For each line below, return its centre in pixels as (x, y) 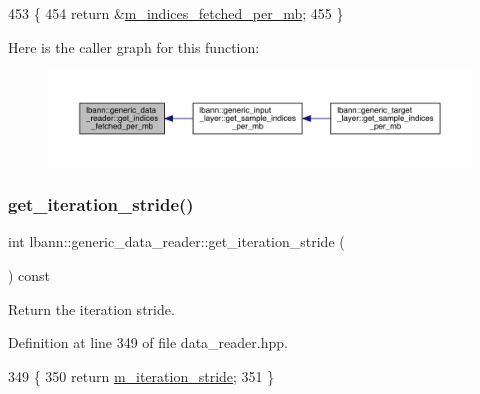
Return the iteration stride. (91, 308)
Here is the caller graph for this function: (134, 46)
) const (29, 275)
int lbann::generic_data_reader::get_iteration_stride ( (176, 241)
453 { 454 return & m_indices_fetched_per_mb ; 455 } (176, 13)
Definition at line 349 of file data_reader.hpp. (148, 342)
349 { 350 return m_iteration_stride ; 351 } (141, 375)
